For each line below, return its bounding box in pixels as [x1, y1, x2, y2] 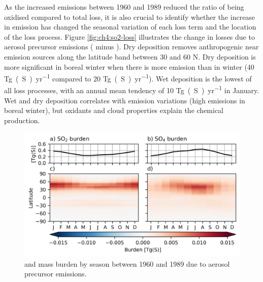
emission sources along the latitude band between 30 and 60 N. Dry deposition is [4, 51, 256, 62]
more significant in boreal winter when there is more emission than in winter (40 [4, 61, 254, 72]
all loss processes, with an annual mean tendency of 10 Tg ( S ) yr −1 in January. [4, 83, 259, 96]
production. [4, 115, 40, 125]
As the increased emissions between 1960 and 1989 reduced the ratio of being [4, 2, 244, 12]
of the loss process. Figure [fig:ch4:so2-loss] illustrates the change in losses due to [4, 31, 255, 42]
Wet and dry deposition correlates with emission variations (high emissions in [4, 95, 245, 105]
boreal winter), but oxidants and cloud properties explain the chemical [4, 105, 224, 116]
